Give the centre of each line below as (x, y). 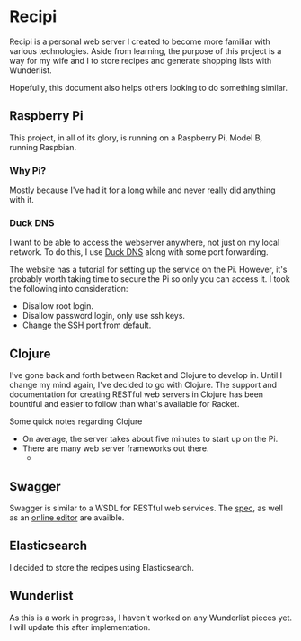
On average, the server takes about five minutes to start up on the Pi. (150, 439)
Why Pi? (28, 170)
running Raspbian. (43, 147)
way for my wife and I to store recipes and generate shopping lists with (141, 60)
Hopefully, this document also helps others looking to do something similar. (148, 87)
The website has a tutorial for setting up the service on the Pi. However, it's (148, 270)
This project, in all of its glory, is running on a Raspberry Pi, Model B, (136, 138)
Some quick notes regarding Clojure (76, 421)
